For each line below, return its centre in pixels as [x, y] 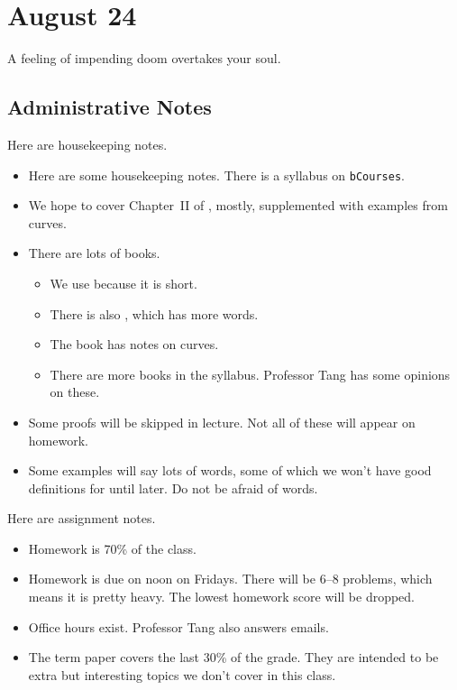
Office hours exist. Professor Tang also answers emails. [178, 626]
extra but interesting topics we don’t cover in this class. [182, 674]
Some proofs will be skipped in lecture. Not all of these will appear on [222, 422]
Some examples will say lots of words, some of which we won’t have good [230, 470]
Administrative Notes [110, 107]
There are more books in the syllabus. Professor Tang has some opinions [250, 374]
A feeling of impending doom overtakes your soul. [144, 58]
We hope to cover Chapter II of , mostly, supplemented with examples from [238, 205]
